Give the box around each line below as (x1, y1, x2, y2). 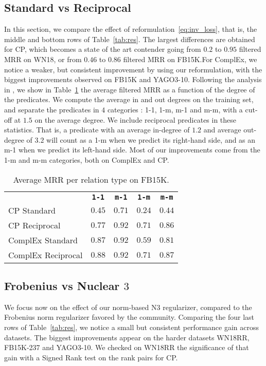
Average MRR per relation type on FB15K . (13, 173, 169, 185)
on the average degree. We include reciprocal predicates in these (34, 114, 237, 125)
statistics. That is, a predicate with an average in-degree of (4, 124, 190, 135)
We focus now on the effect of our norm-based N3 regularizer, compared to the (4, 301, 252, 312)
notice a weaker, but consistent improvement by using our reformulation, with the (4, 64, 262, 74)
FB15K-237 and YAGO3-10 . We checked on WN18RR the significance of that (4, 342, 249, 353)
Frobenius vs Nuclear (4, 277, 120, 293)
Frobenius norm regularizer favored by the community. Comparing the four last (4, 312, 255, 322)
